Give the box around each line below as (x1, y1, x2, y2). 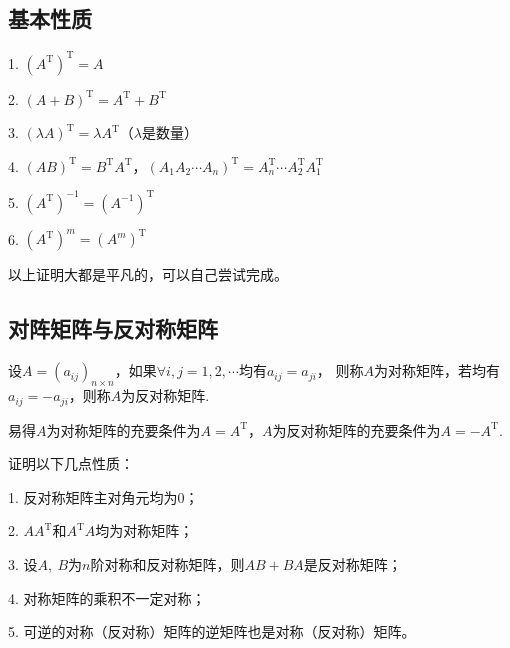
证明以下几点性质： (8, 453, 134, 474)
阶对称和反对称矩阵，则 (90, 553, 245, 574)
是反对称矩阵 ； (303, 553, 402, 574)
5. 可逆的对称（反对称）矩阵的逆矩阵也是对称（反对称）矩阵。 (8, 621, 416, 642)
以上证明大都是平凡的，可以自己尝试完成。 (8, 264, 288, 285)
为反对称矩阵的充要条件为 (272, 419, 441, 440)
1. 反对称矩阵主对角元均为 (8, 486, 178, 507)
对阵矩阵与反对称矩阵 (8, 313, 218, 344)
